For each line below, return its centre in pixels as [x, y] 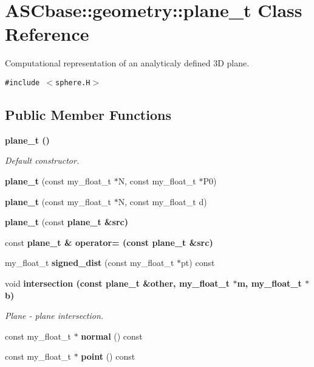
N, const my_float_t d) [162, 201]
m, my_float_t [269, 283]
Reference [47, 34]
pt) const [198, 263]
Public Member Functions [88, 114]
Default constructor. [42, 160]
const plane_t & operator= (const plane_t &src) [109, 242]
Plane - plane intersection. [54, 316]
